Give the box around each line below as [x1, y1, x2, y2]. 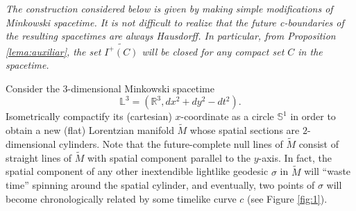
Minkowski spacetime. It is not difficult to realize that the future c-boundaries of [6, 15, 344, 29]
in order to [290, 109, 336, 124]
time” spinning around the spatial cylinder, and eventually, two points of [6, 178, 315, 192]
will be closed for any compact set [142, 44, 285, 58]
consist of [298, 136, 339, 151]
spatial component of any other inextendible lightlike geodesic [6, 164, 269, 178]
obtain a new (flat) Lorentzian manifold [6, 123, 174, 137]
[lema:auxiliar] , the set [6, 44, 101, 58]
